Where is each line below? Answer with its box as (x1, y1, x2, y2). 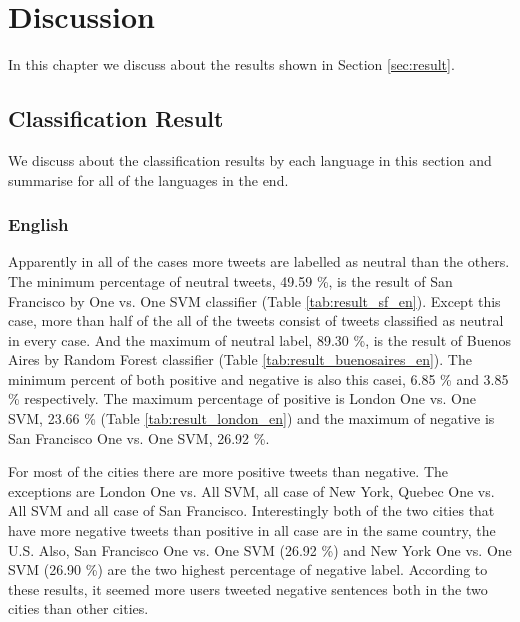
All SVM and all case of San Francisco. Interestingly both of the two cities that (8, 500, 495, 521)
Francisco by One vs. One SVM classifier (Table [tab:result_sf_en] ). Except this (8, 290, 501, 311)
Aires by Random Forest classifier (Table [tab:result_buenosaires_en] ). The (8, 349, 472, 370)
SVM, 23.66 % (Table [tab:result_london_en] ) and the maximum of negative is (8, 408, 495, 429)
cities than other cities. (8, 598, 149, 619)
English (8, 212, 69, 237)
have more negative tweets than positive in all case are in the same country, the (8, 520, 496, 541)
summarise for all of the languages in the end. (8, 169, 289, 190)
